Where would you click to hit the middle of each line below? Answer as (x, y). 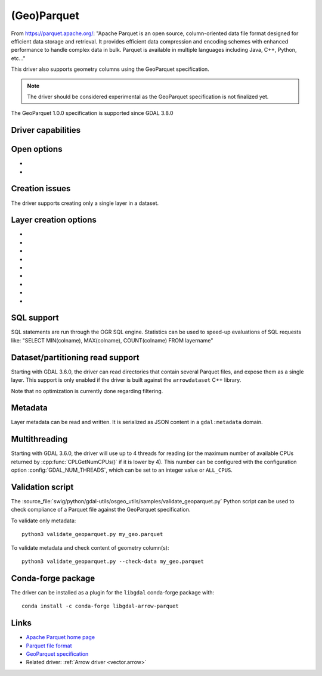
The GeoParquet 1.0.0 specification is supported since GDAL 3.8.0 (92, 113)
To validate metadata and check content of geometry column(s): (90, 547)
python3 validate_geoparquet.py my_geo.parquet (92, 534)
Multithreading (39, 439)
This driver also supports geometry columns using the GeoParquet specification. (110, 69)
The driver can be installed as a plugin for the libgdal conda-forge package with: (113, 592)
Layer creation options (54, 220)
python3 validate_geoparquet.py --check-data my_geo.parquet (113, 561)
